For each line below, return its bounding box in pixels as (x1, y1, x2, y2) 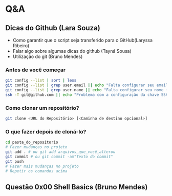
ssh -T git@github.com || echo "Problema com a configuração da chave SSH (5, 92, 168, 97)
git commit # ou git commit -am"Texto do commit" (5, 154, 114, 159)
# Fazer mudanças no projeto (5, 145, 68, 150)
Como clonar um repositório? (5, 104, 79, 111)
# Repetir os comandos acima (5, 168, 68, 173)
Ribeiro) (12, 43, 30, 49)
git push (5, 159, 24, 164)
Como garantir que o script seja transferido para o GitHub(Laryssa (12, 37, 153, 43)
